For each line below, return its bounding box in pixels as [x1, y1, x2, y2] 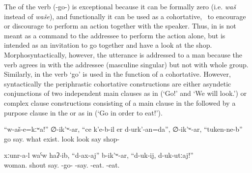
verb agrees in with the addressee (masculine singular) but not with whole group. [4, 59, 249, 69]
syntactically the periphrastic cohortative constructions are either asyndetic [4, 78, 231, 88]
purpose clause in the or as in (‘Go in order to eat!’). [4, 107, 163, 117]
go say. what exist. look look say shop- [4, 133, 120, 144]
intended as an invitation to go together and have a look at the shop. [4, 40, 212, 50]
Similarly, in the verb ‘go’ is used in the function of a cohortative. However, [4, 69, 231, 79]
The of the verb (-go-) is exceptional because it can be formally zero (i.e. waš [4, 1, 236, 11]
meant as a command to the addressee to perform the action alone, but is [4, 30, 225, 40]
